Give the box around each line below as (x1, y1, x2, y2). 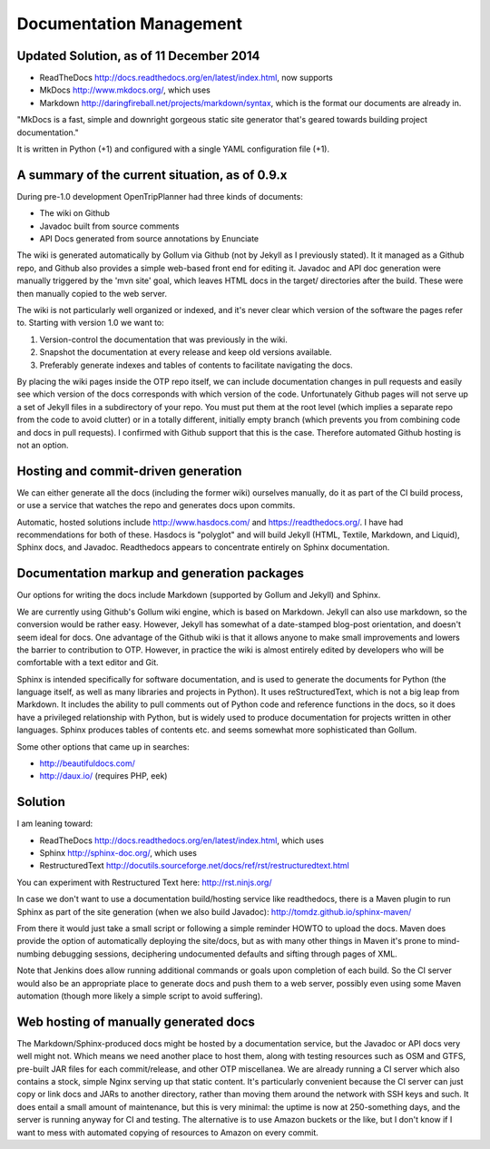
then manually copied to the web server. (16, 288, 168, 299)
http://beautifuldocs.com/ (39, 758, 136, 769)
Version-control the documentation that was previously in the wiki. (39, 334, 288, 345)
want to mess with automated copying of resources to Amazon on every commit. (16, 1126, 319, 1138)
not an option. (16, 439, 69, 450)
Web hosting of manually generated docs (16, 1014, 256, 1029)
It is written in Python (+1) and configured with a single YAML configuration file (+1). (16, 143, 330, 154)
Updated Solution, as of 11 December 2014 (16, 48, 260, 64)
